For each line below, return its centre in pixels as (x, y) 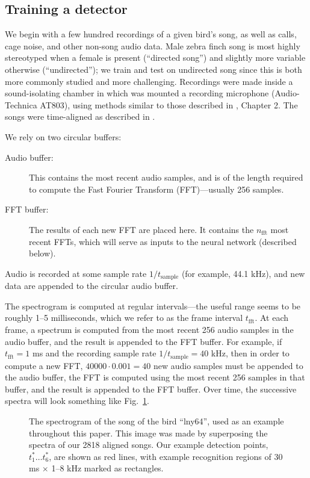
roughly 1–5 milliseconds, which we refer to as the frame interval (124, 318)
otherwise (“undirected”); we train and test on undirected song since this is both (153, 69)
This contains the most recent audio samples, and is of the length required (166, 177)
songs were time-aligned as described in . (80, 116)
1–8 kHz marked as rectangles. (107, 468)
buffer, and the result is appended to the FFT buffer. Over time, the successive (151, 389)
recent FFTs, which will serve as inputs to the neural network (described (163, 241)
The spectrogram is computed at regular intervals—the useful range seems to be (153, 306)
